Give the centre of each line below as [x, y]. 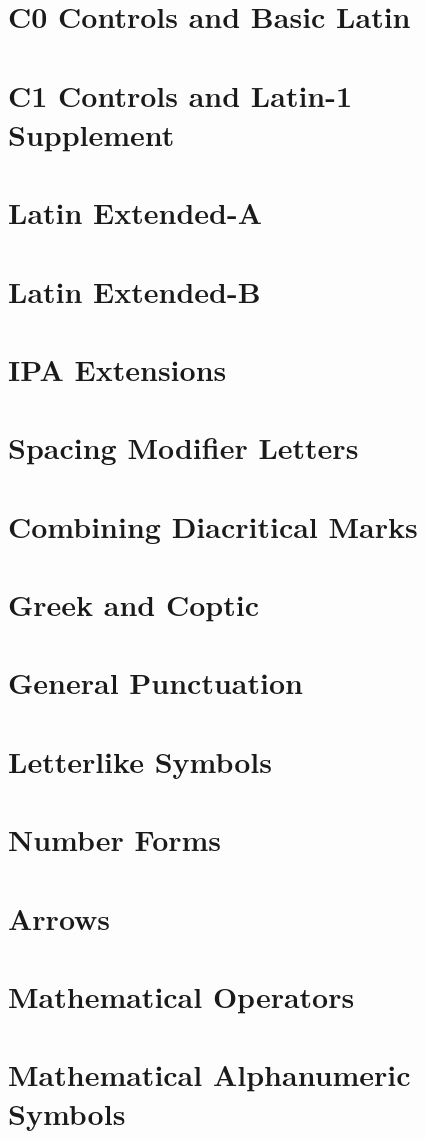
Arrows [59, 917]
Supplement [91, 133]
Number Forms [115, 839]
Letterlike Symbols [140, 760]
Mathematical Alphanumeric [209, 1074]
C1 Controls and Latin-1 [180, 94]
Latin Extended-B [134, 290]
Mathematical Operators [181, 995]
